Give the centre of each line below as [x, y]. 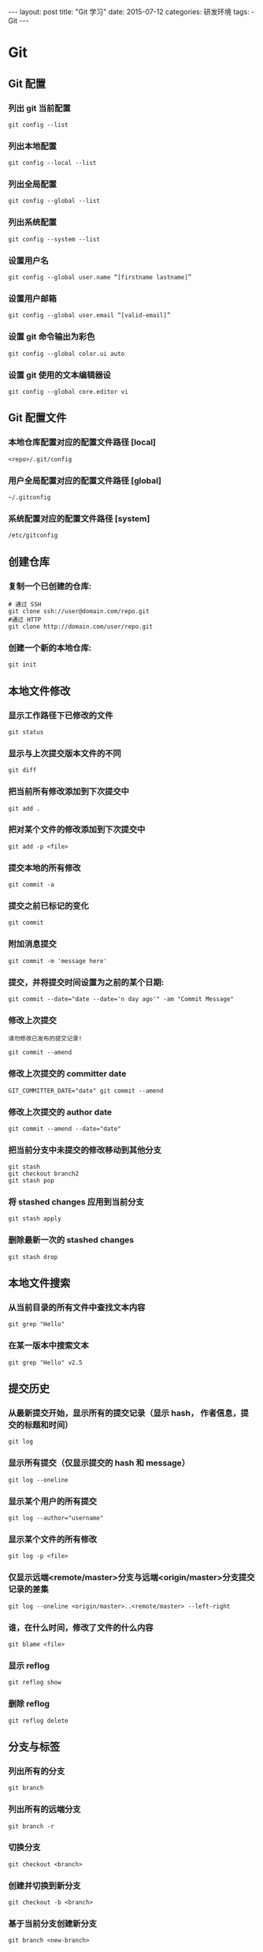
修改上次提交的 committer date [67, 1073]
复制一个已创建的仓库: [50, 586]
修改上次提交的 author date [60, 1112]
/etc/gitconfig [33, 536]
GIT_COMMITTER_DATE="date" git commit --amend [86, 1091]
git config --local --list [52, 163]
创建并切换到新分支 [44, 1886]
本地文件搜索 [39, 1283]
